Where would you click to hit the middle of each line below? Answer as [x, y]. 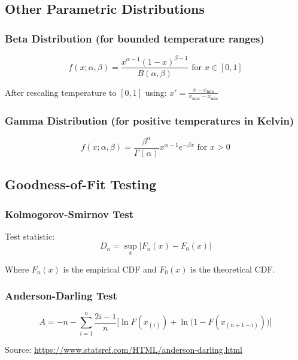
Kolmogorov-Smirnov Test [69, 214]
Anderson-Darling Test [61, 296]
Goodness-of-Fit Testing [81, 184]
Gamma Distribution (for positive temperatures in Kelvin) [150, 120]
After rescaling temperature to [61, 92]
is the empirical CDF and [110, 269]
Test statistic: [30, 236]
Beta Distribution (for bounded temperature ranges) [135, 38]
